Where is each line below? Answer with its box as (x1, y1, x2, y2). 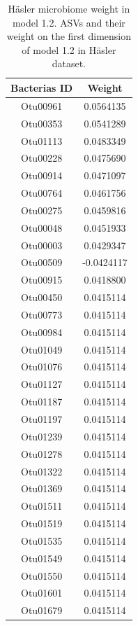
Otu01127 (21, 377, 63, 391)
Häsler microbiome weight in (8, 1, 130, 15)
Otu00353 (21, 116, 63, 130)
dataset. (52, 56, 86, 71)
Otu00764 (21, 186, 63, 200)
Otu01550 (21, 568, 63, 583)
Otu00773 (21, 307, 63, 321)
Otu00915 (21, 272, 63, 287)
